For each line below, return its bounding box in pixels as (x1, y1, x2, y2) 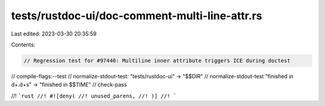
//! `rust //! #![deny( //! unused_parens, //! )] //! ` (11, 92, 177, 99)
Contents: (11, 41, 36, 48)
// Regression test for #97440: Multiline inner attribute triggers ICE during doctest (23, 57, 291, 64)
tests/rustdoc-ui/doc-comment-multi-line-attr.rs (11, 9, 262, 22)
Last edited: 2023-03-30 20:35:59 (11, 30, 97, 37)
